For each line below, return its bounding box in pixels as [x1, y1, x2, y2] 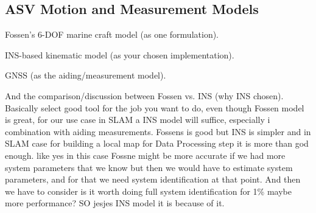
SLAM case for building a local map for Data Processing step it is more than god [5, 137, 309, 150]
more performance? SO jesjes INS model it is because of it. [5, 197, 225, 209]
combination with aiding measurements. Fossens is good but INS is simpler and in [5, 125, 311, 138]
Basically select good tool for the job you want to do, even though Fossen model [5, 101, 304, 114]
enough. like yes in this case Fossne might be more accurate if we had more [5, 148, 286, 161]
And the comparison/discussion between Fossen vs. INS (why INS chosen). [5, 89, 284, 102]
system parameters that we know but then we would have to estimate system [5, 161, 293, 173]
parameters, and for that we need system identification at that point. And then [5, 173, 301, 186]
